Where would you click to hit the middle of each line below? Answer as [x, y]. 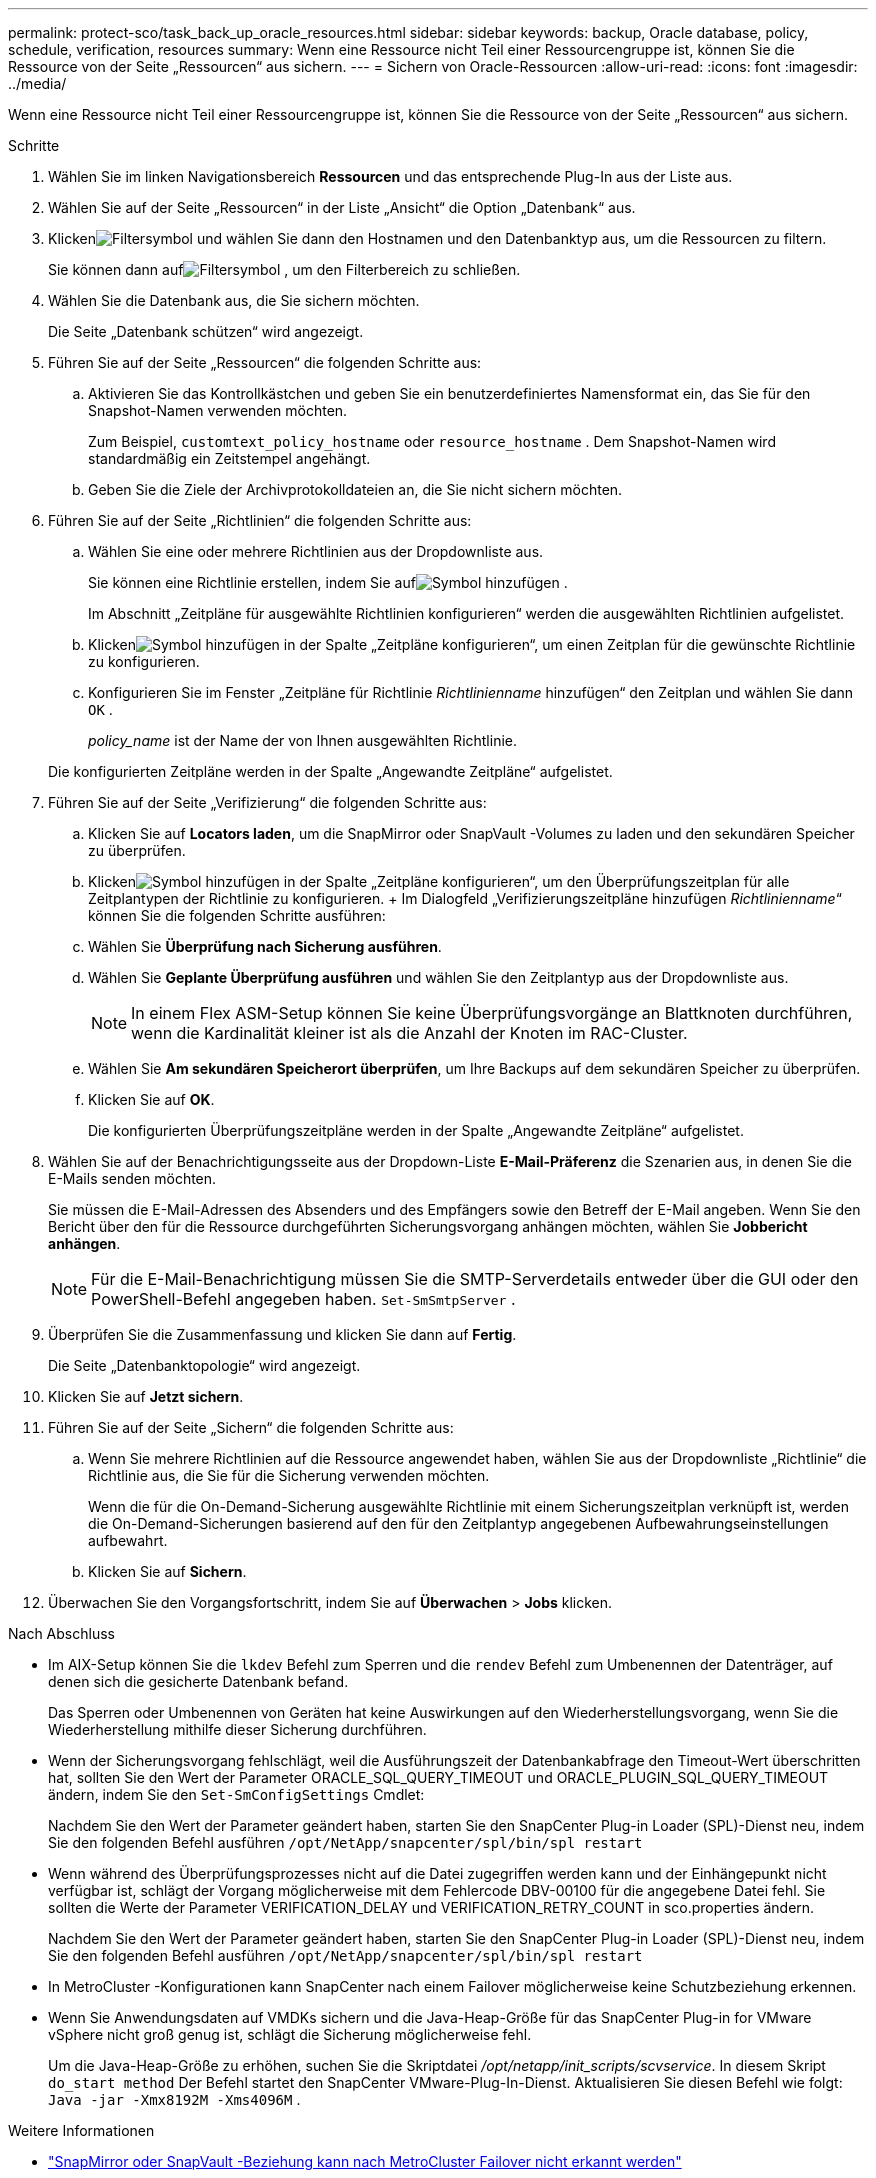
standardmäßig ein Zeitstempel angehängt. [229, 458]
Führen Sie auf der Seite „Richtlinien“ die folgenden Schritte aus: [260, 520]
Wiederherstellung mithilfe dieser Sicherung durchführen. [237, 1729]
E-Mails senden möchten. [132, 1178]
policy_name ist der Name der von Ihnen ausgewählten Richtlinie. [303, 740]
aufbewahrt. [128, 1540]
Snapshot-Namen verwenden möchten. [218, 410]
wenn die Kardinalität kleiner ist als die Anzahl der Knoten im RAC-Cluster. [409, 1033]
